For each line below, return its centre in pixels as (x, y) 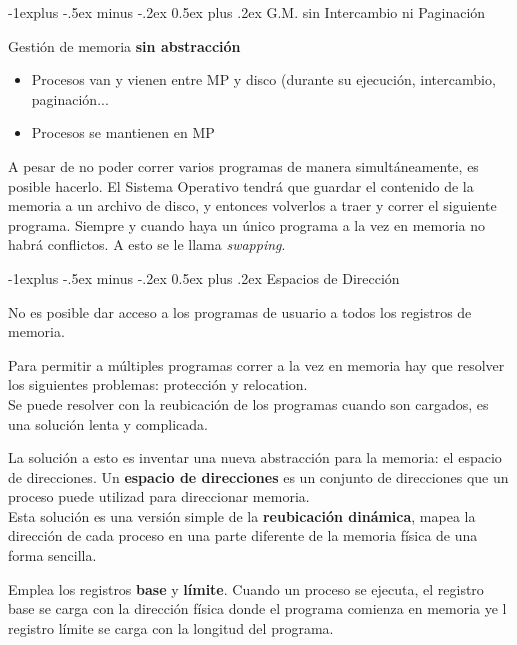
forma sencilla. (52, 555)
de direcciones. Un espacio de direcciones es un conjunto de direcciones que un (258, 476)
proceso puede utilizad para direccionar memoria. (159, 496)
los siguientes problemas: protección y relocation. (158, 384)
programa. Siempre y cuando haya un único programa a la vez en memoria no (247, 224)
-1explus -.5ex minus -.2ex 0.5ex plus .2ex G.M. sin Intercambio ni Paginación (247, 12)
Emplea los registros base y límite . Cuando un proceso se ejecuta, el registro (246, 588)
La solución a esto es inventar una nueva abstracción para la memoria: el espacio (255, 457)
